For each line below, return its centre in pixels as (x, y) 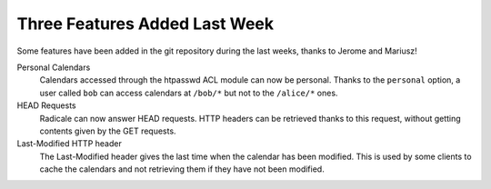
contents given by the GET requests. (108, 131)
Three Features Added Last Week (145, 24)
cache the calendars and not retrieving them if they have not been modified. (182, 169)
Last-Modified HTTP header (69, 144)
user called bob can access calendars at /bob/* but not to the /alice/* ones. (189, 93)
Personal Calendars (54, 67)
